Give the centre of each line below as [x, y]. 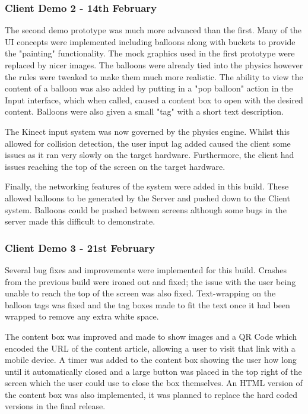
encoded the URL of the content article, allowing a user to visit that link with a [150, 348]
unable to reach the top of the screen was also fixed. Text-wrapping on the [140, 293]
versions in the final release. [55, 406]
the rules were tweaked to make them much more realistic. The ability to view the [154, 76]
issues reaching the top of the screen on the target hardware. [115, 166]
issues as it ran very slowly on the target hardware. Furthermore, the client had [150, 155]
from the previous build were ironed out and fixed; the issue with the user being [150, 281]
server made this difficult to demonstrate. [80, 221]
